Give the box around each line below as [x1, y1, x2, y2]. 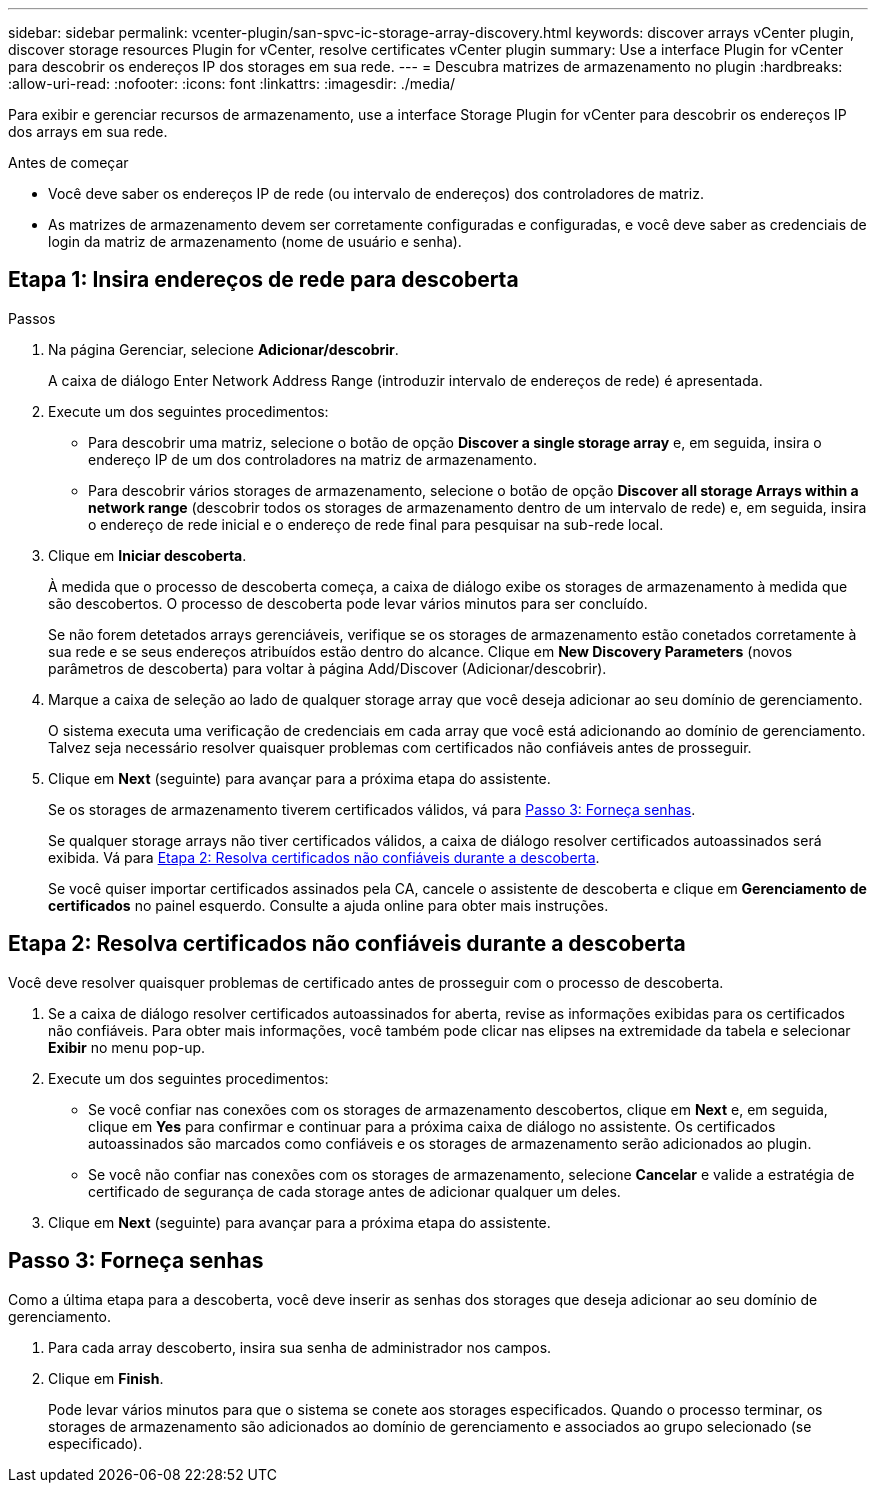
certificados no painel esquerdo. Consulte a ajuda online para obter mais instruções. [48, 896, 609, 914]
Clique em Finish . [48, 1369, 164, 1387]
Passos [8, 309, 56, 327]
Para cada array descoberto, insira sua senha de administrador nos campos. [48, 1338, 552, 1356]
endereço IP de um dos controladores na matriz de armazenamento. [88, 450, 537, 468]
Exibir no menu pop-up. [48, 1038, 206, 1056]
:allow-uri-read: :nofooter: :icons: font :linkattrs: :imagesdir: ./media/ [8, 75, 456, 92]
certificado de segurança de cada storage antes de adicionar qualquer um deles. [88, 1182, 621, 1200]
